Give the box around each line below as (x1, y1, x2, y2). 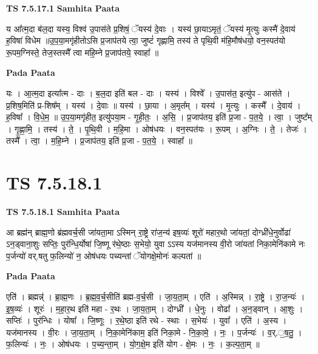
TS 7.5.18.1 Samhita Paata (6, 205, 120, 218)
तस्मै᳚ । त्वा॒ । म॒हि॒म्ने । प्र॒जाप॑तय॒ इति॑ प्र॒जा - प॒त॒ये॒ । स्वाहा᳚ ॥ (6, 134, 192, 147)
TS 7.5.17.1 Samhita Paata (6, 2, 120, 14)
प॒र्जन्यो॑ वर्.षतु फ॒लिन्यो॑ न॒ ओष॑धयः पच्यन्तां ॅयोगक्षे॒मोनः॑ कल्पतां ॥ (6, 249, 201, 262)
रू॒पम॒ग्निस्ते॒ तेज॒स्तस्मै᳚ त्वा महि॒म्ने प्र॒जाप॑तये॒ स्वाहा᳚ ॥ (6, 46, 159, 58)
